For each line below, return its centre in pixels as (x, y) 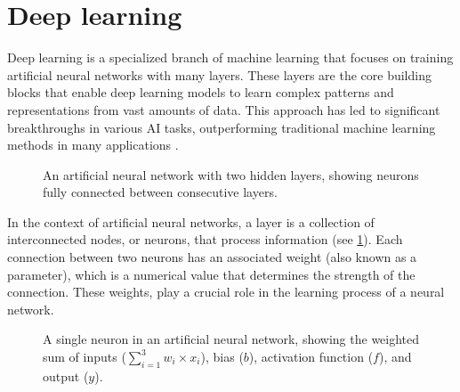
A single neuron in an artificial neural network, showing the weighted (231, 339)
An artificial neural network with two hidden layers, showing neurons (231, 174)
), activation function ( (311, 357)
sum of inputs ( (85, 357)
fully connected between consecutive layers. (160, 192)
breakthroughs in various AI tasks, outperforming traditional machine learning (222, 127)
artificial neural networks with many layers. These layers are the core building (219, 74)
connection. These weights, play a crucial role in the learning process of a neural (226, 292)
